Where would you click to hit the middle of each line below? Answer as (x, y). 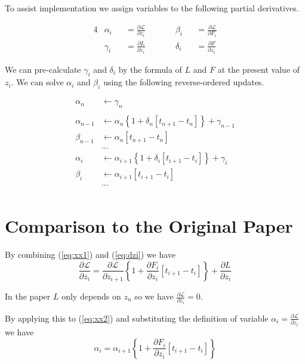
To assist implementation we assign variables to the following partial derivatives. (152, 8)
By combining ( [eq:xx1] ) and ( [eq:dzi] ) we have (90, 255)
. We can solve (37, 82)
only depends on (91, 296)
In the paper (28, 296)
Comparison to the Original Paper (149, 226)
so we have (154, 296)
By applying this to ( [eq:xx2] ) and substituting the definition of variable (137, 318)
